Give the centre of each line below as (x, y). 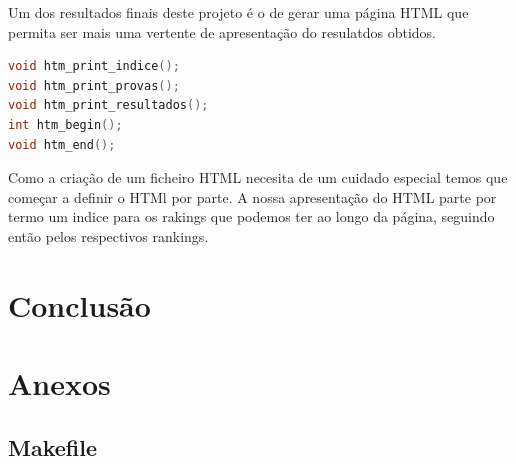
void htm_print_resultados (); (108, 105)
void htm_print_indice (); (94, 66)
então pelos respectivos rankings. (108, 235)
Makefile (52, 446)
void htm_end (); (62, 144)
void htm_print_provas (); (94, 85)
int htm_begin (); (65, 124)
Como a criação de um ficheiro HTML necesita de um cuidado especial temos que (258, 177)
